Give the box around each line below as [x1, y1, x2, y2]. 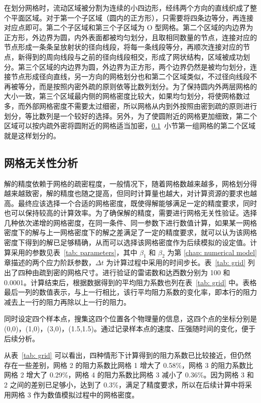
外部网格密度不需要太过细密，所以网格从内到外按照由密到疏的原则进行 [25, 100, 257, 111]
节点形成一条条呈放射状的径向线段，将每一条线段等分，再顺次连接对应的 [4, 42, 243, 52]
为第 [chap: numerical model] [167, 247, 257, 257]
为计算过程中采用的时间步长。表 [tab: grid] [106, 257, 246, 268]
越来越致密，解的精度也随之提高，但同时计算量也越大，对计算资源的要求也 [4, 188, 250, 198]
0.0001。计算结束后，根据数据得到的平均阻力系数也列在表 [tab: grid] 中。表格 [4, 277, 257, 287]
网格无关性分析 [4, 154, 78, 170]
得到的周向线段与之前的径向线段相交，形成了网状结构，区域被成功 [25, 51, 243, 62]
